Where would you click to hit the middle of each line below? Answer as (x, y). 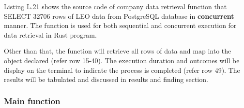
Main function (32, 101)
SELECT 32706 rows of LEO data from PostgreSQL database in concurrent (119, 16)
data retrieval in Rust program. (50, 34)
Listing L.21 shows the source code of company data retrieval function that (115, 6)
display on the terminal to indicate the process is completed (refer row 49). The (122, 70)
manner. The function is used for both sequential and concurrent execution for (120, 25)
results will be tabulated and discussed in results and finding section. (106, 79)
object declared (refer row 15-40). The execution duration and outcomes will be (122, 60)
